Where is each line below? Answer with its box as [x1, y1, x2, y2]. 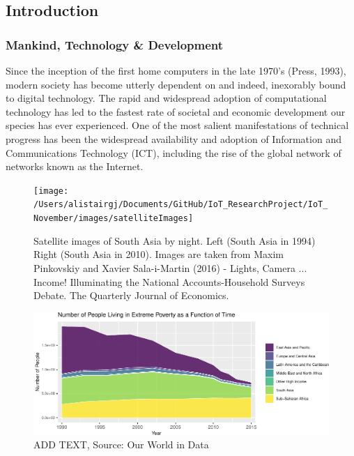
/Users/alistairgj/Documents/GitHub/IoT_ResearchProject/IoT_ [33, 199, 328, 210]
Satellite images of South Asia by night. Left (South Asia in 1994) [33, 233, 316, 248]
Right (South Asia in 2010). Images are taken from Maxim [33, 247, 284, 261]
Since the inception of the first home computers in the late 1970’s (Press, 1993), [6, 63, 346, 77]
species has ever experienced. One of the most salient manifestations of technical [6, 118, 349, 132]
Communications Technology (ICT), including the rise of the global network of [6, 145, 341, 160]
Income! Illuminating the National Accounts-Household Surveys [33, 274, 305, 289]
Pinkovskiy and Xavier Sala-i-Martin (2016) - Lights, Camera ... [33, 260, 307, 275]
